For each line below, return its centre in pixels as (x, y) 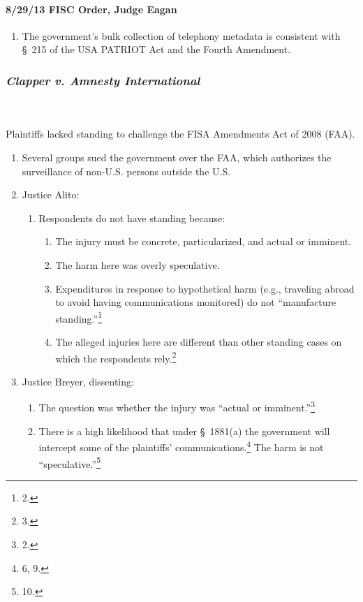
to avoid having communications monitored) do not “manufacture (196, 302)
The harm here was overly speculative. (138, 264)
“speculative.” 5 (69, 462)
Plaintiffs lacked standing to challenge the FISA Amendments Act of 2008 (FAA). (180, 134)
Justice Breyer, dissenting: (78, 381)
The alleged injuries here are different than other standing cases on (199, 341)
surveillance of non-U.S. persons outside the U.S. (126, 171)
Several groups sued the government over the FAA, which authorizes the (177, 157)
